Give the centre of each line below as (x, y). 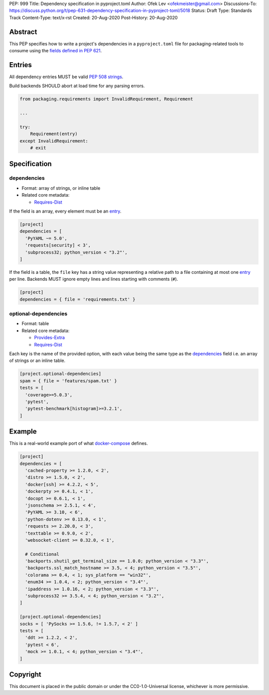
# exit (38, 148)
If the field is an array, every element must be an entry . (65, 211)
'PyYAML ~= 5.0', (46, 238)
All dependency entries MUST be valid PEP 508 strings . (66, 77)
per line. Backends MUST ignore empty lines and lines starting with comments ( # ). (94, 279)
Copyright (25, 674)
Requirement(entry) (54, 134)
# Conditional (42, 554)
